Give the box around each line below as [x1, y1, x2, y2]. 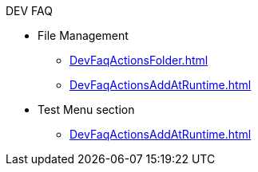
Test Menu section [38, 103, 135, 116]
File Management [38, 29, 129, 42]
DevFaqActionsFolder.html [69, 53, 208, 67]
